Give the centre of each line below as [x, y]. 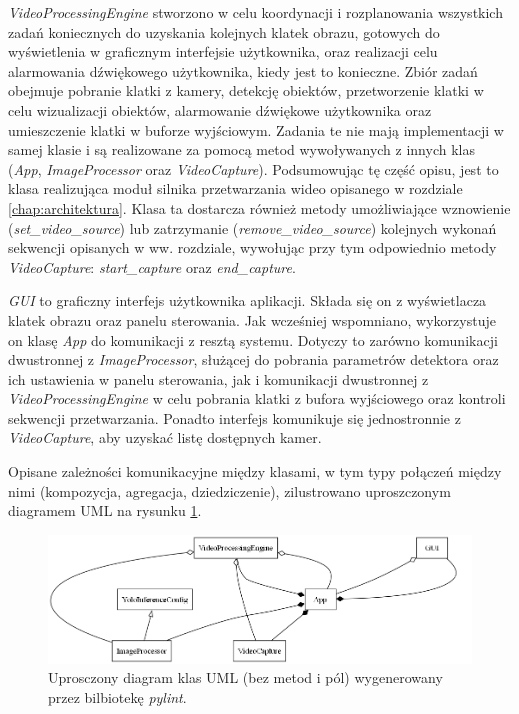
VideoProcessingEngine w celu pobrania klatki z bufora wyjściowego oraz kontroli [257, 398]
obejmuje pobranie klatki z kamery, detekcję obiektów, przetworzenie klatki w [246, 90]
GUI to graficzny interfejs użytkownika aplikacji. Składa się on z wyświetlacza [247, 300]
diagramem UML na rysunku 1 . [105, 510]
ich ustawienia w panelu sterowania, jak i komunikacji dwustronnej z [218, 378]
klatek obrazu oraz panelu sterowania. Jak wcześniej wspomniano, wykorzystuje [252, 319]
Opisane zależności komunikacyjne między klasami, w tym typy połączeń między [255, 471]
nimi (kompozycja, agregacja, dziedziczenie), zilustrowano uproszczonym [229, 490]
